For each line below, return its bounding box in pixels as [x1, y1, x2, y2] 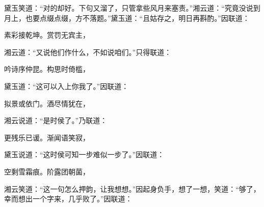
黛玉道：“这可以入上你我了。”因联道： [4, 80, 129, 91]
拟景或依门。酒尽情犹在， [4, 98, 90, 108]
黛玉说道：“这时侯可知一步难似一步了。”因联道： [4, 149, 165, 160]
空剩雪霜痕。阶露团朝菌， [4, 166, 90, 176]
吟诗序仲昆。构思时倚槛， [4, 64, 90, 74]
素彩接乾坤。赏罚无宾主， [4, 29, 90, 40]
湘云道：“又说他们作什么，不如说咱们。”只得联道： [4, 46, 172, 57]
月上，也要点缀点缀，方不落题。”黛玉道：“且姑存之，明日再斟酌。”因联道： [4, 12, 250, 23]
